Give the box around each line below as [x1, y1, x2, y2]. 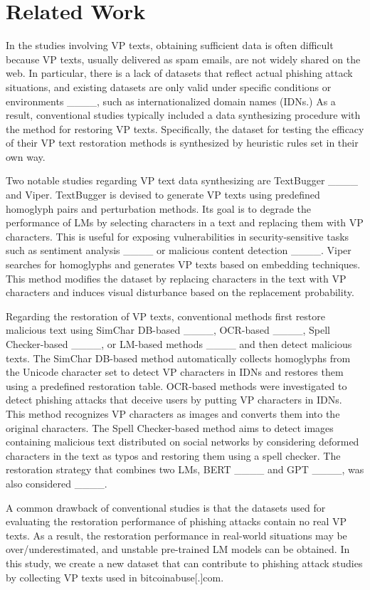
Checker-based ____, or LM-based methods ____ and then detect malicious [6, 337, 352, 351]
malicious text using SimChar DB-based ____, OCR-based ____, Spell [6, 322, 330, 337]
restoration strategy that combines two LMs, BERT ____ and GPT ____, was [6, 462, 364, 477]
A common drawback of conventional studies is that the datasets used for [6, 500, 326, 515]
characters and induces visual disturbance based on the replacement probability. [6, 285, 354, 300]
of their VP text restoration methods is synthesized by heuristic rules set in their [6, 135, 359, 150]
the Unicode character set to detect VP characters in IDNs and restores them [6, 364, 344, 379]
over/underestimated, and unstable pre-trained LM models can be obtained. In [6, 542, 350, 557]
